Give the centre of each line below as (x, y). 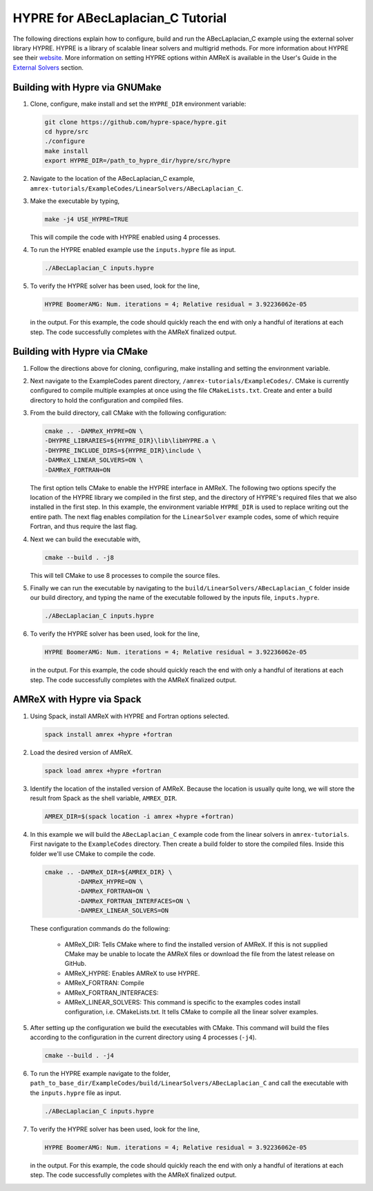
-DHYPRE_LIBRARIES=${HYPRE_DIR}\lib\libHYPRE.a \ (130, 441)
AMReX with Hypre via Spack (77, 700)
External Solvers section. (48, 67)
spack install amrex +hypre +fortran (108, 734)
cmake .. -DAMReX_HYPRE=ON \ (94, 431)
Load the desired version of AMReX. (82, 752)
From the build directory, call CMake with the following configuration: (128, 413)
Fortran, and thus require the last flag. (84, 526)
